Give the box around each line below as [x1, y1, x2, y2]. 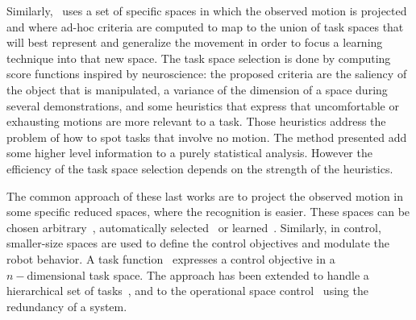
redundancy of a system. [6, 297, 127, 314]
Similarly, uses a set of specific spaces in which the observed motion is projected [6, 2, 407, 19]
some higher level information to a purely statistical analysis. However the [6, 144, 372, 161]
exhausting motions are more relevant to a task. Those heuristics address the [6, 113, 386, 130]
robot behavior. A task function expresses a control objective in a [6, 250, 335, 267]
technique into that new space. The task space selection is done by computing [6, 49, 391, 66]
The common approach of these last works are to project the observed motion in [6, 187, 404, 204]
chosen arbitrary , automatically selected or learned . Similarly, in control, [6, 218, 381, 235]
